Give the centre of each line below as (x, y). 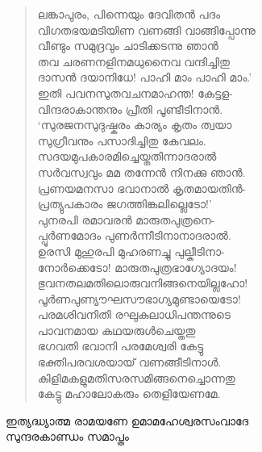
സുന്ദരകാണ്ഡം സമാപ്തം (67, 436)
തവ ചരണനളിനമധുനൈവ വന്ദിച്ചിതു (133, 61)
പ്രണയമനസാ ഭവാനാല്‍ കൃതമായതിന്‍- (142, 188)
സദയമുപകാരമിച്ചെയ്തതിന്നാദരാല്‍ (127, 156)
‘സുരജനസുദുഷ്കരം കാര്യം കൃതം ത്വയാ (135, 125)
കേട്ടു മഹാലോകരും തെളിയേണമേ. (129, 393)
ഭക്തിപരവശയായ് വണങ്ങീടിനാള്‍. (129, 362)
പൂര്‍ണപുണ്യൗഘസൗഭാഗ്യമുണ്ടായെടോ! (139, 298)
